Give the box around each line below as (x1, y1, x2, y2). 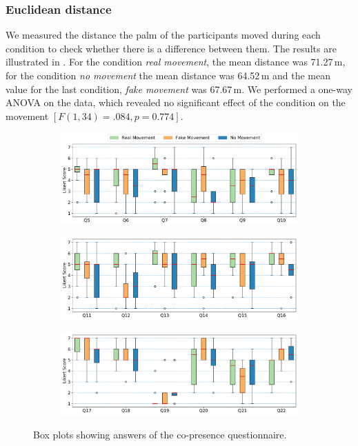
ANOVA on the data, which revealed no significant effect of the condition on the (6, 95, 346, 110)
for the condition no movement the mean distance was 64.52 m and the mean (6, 68, 331, 82)
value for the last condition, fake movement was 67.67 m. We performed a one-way (6, 81, 352, 96)
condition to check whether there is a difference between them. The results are (6, 41, 337, 55)
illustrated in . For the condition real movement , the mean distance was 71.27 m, (6, 54, 346, 69)
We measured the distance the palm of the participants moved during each (6, 28, 321, 42)
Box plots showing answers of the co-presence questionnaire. (33, 427, 287, 441)
